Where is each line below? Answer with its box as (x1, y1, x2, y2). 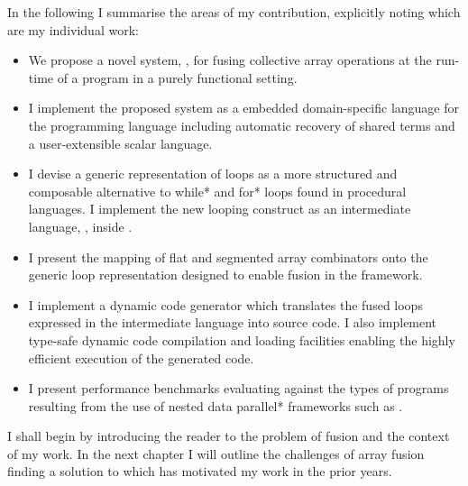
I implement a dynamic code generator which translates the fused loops (28, 295, 423, 314)
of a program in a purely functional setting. (57, 68, 298, 87)
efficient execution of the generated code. (28, 348, 254, 367)
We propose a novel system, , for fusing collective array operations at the (28, 50, 432, 69)
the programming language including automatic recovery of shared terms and (28, 115, 455, 134)
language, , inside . (28, 216, 133, 235)
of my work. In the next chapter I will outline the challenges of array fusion (7, 444, 425, 463)
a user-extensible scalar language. (28, 133, 213, 152)
